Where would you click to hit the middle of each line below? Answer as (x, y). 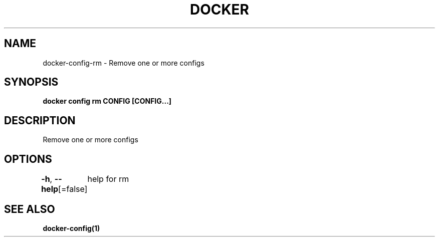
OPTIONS (28, 159)
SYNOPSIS (31, 82)
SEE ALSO (30, 209)
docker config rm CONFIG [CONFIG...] (107, 101)
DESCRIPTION (40, 120)
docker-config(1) (71, 228)
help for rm (108, 179)
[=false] (73, 189)
